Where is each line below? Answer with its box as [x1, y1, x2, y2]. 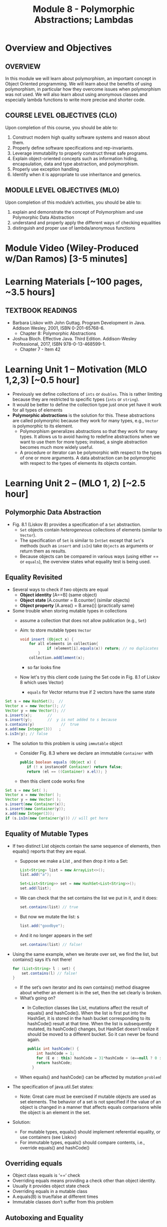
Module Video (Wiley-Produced [5, 242, 139, 254]
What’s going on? [19, 995, 56, 1001]
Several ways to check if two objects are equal [12, 586, 109, 592]
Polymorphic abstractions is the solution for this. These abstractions [12, 412, 155, 418]
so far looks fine [27, 664, 61, 670]
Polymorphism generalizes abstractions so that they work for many [19, 428, 158, 434]
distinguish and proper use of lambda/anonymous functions [12, 225, 136, 231]
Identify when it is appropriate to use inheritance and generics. [12, 171, 142, 177]
